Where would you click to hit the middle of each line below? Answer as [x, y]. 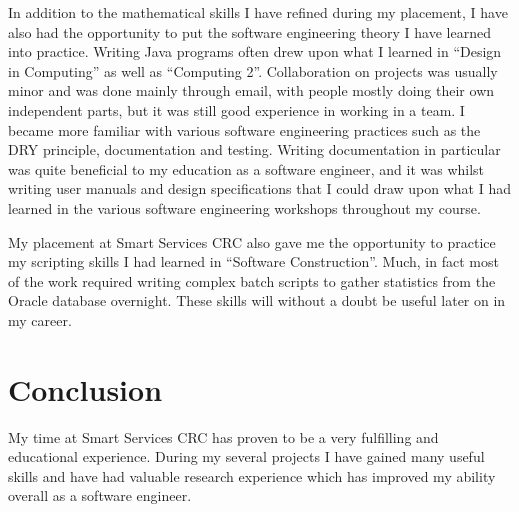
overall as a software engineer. [100, 495]
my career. [40, 319]
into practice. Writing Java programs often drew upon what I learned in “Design [255, 51]
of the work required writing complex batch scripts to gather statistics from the [252, 280]
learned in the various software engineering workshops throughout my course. [244, 207]
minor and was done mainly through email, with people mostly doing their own [251, 90]
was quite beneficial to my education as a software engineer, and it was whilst [246, 168]
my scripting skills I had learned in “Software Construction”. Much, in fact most [253, 261]
